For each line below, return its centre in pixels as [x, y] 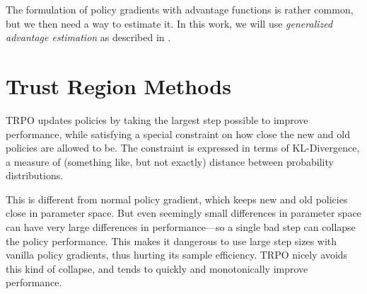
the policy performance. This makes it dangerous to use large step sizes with [171, 241]
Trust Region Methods [118, 85]
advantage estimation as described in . [88, 37]
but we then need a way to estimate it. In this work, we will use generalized [169, 23]
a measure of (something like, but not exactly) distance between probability [170, 161]
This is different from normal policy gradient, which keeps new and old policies [177, 199]
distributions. [35, 175]
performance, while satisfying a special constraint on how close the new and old [178, 134]
